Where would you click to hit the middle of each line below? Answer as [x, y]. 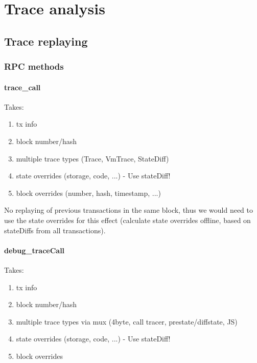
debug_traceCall [34, 250]
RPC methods [34, 66]
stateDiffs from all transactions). [55, 230]
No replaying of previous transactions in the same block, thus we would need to [128, 210]
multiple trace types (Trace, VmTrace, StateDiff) [92, 158]
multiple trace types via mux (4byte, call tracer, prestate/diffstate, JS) [127, 321]
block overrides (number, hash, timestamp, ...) [88, 193]
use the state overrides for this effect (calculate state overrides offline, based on [127, 220]
